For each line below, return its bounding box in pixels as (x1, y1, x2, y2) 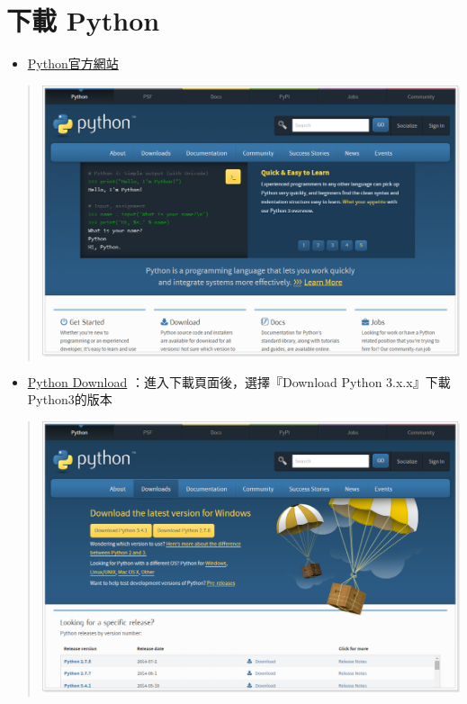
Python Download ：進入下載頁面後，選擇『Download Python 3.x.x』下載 (27, 372, 451, 391)
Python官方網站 (27, 54, 119, 73)
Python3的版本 (27, 390, 112, 409)
